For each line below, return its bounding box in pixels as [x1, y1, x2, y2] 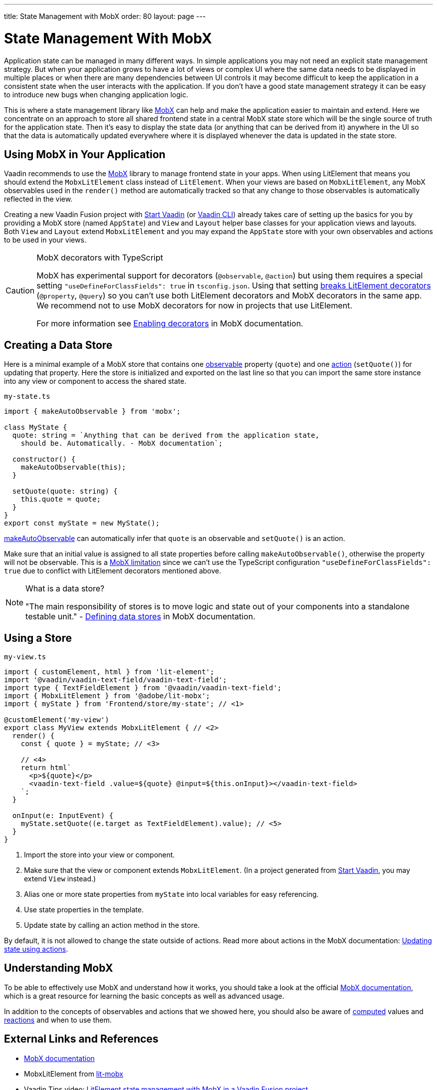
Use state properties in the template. [24, 905, 144, 914]
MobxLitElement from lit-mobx [24, 1069, 123, 1078]
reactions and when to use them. [4, 1015, 112, 1024]
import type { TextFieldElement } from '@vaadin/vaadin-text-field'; [4, 684, 282, 692]
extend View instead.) [24, 874, 96, 883]
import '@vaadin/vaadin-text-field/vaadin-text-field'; [4, 676, 227, 684]
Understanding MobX [4, 962, 113, 975]
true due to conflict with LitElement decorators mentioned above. [4, 566, 221, 575]
